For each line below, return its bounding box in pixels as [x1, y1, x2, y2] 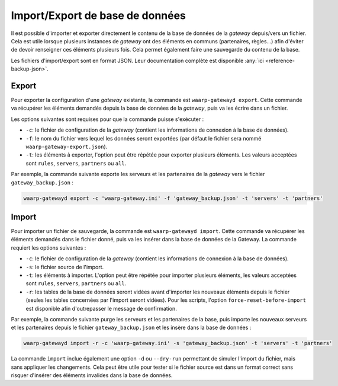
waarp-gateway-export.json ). [25, 143, 108, 150]
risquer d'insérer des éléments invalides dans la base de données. [11, 372, 173, 379]
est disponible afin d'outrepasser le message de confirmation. [25, 305, 177, 312]
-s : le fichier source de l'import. [25, 263, 104, 270]
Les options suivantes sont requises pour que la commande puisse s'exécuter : [11, 116, 204, 123]
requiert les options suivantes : [11, 244, 86, 251]
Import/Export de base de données [11, 9, 186, 22]
